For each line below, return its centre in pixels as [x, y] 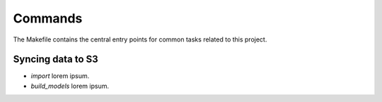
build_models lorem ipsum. [70, 86]
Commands [48, 18]
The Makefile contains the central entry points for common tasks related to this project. [140, 39]
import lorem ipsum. [60, 76]
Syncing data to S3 [56, 59]
